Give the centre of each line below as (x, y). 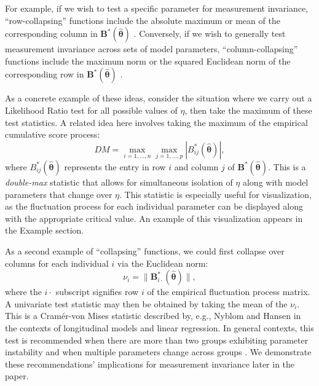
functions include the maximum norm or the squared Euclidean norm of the (148, 61)
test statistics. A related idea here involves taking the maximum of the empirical (156, 122)
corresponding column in (51, 33)
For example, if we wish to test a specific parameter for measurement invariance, (157, 8)
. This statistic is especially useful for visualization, (215, 194)
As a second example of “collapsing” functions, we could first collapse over (145, 250)
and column (196, 166)
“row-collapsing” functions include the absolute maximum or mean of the (143, 20)
